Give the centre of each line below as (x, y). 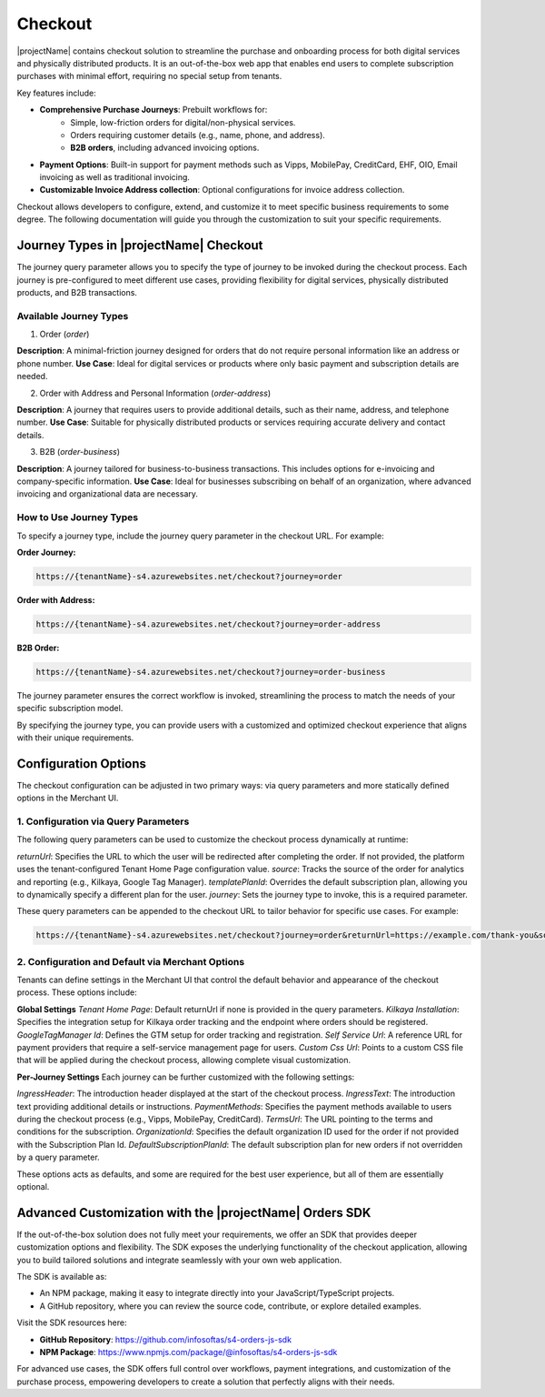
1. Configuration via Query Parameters (103, 821)
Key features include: (56, 93)
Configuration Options (82, 764)
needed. (32, 377)
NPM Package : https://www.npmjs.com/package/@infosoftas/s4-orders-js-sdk (188, 1352)
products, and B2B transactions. (77, 292)
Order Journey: (46, 552)
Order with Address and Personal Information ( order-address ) (155, 393)
